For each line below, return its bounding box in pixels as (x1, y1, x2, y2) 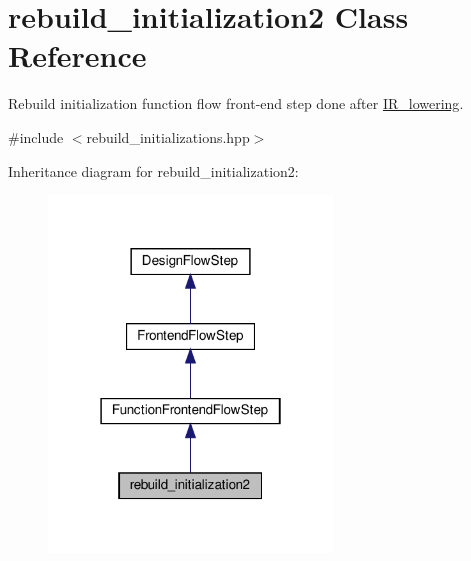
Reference (8, 35, 147, 76)
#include (8, 126, 64, 147)
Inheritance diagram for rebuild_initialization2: (8, 160, 299, 181)
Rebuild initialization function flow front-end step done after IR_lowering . (8, 93, 464, 114)
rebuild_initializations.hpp (86, 126, 250, 147)
